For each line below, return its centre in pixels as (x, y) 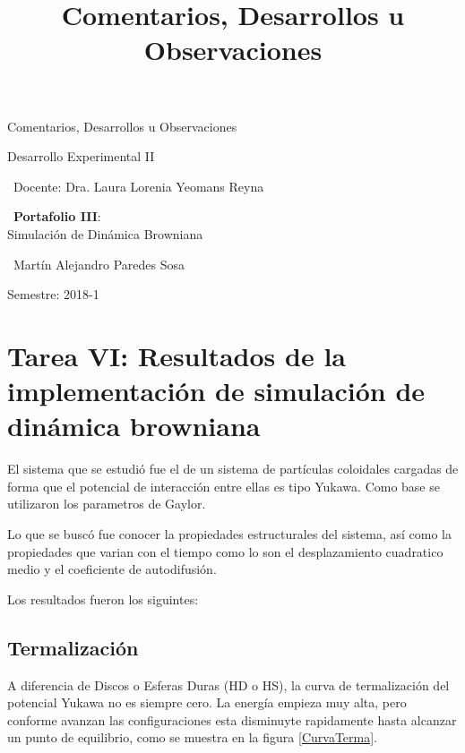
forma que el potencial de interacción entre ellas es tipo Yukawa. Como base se (224, 486)
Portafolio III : (57, 216)
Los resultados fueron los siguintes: (103, 599)
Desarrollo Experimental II (81, 156)
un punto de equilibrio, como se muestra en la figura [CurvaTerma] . (192, 737)
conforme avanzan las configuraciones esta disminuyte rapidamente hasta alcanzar (232, 719)
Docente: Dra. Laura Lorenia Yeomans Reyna (138, 186)
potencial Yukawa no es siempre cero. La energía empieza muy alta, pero (207, 702)
